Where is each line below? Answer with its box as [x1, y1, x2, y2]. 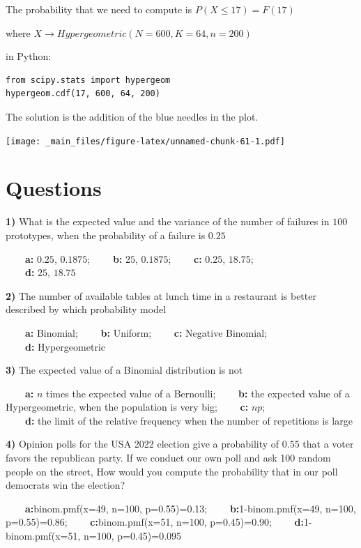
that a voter [302, 436, 354, 451]
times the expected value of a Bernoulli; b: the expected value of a [46, 386, 350, 400]
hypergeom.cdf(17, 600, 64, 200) [6, 89, 160, 99]
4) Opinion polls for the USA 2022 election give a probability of [6, 436, 279, 451]
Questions [6, 174, 102, 202]
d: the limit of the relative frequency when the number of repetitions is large [25, 413, 353, 427]
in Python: [6, 49, 52, 63]
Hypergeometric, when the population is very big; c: [6, 399, 249, 414]
